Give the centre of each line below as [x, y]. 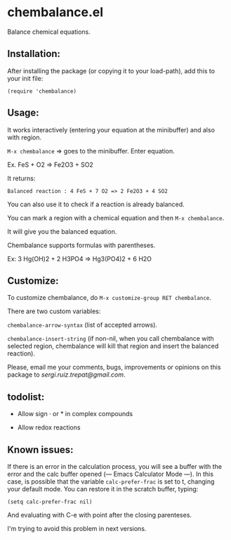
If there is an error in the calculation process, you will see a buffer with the [115, 466]
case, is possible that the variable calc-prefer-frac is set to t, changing [111, 482]
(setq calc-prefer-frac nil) [50, 502]
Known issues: [40, 450]
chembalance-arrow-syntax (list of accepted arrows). [82, 325]
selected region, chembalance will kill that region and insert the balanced [113, 346]
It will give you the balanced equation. [62, 231]
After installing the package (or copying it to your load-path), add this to [111, 70]
